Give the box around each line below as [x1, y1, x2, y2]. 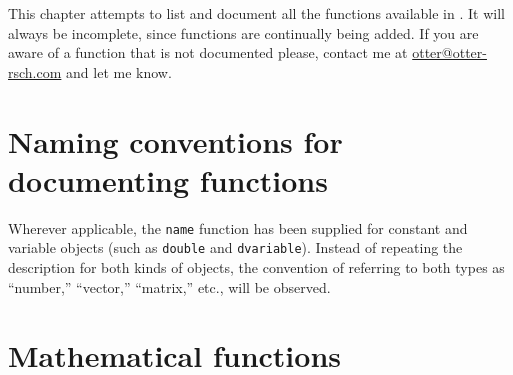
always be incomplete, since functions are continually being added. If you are [8, 22, 479, 43]
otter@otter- [412, 42, 487, 63]
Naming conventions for [8, 120, 343, 161]
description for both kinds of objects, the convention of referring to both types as [8, 257, 505, 277]
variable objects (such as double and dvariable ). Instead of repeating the [8, 237, 463, 258]
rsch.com [8, 61, 62, 82]
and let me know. [66, 61, 172, 82]
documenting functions [8, 159, 328, 200]
